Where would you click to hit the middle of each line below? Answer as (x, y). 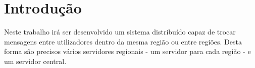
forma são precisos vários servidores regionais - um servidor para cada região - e (127, 51)
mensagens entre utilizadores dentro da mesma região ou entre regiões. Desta (123, 41)
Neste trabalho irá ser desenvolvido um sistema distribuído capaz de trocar (120, 32)
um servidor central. (35, 61)
